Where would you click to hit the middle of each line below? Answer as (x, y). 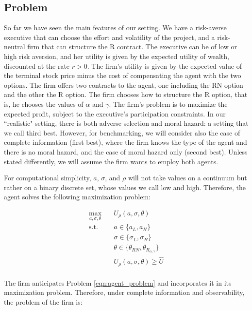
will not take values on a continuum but (187, 178)
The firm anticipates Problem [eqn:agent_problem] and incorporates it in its (118, 282)
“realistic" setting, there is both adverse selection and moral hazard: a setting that (126, 123)
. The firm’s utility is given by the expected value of (165, 66)
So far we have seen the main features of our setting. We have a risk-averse (115, 28)
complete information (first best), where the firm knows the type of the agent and (126, 142)
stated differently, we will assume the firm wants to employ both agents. (111, 161)
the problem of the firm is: (43, 302)
